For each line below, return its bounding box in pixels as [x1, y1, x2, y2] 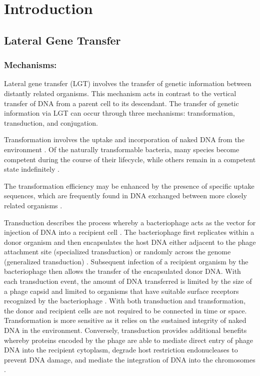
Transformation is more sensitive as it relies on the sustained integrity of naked [4, 315, 246, 325]
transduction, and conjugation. [4, 117, 98, 128]
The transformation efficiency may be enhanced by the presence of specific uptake [4, 180, 254, 191]
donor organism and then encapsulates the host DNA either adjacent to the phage [4, 236, 256, 247]
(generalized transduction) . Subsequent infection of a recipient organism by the [4, 256, 248, 266]
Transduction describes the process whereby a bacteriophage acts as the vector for [4, 217, 256, 227]
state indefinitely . [4, 164, 59, 174]
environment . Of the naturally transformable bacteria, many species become [4, 144, 239, 154]
